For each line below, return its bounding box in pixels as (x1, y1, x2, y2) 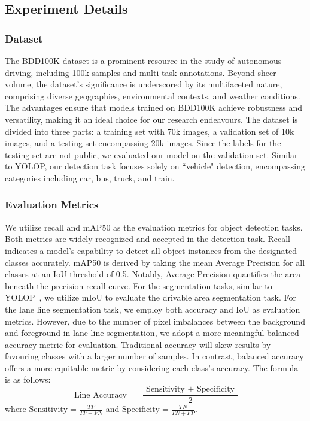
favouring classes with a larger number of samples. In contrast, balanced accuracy (5, 350, 304, 362)
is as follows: (5, 373, 51, 386)
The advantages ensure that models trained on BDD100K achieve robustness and (5, 101, 302, 114)
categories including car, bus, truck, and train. (5, 171, 175, 184)
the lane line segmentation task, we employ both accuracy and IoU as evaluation (5, 302, 300, 315)
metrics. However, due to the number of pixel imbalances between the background (5, 314, 305, 327)
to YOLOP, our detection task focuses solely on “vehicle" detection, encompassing (5, 160, 305, 172)
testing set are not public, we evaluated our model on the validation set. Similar (5, 148, 298, 160)
